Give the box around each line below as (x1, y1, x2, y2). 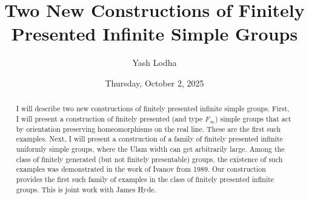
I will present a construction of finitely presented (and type (16, 113, 203, 123)
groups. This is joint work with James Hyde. (16, 184, 156, 194)
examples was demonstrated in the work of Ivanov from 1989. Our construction (16, 164, 266, 174)
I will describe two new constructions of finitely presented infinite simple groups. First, (16, 103, 290, 114)
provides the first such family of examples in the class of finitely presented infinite (16, 174, 274, 184)
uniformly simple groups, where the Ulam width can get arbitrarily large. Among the (16, 143, 285, 154)
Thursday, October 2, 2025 (105, 76, 204, 89)
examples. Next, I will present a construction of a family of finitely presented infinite (16, 134, 283, 144)
